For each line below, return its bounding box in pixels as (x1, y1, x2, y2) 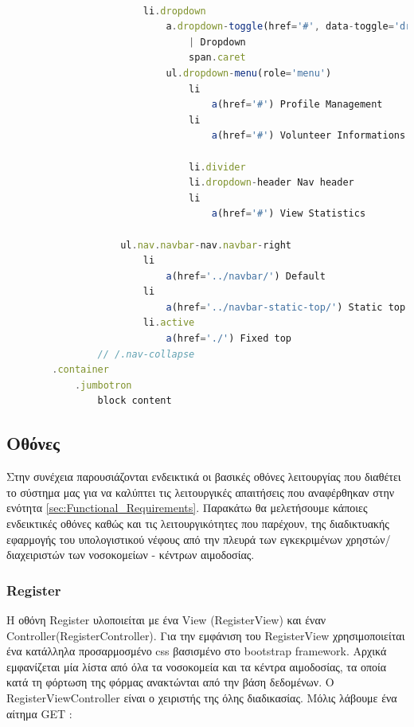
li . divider (189, 161, 246, 173)
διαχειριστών (6, 546, 65, 563)
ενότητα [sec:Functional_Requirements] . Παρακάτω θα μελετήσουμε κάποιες (6, 499, 368, 516)
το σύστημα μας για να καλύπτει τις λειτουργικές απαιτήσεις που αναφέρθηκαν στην (6, 483, 395, 500)
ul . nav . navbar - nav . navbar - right (120, 239, 292, 251)
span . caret (189, 52, 246, 64)
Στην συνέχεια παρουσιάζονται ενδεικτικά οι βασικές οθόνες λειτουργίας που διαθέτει (6, 468, 401, 485)
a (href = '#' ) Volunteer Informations (211, 130, 406, 142)
